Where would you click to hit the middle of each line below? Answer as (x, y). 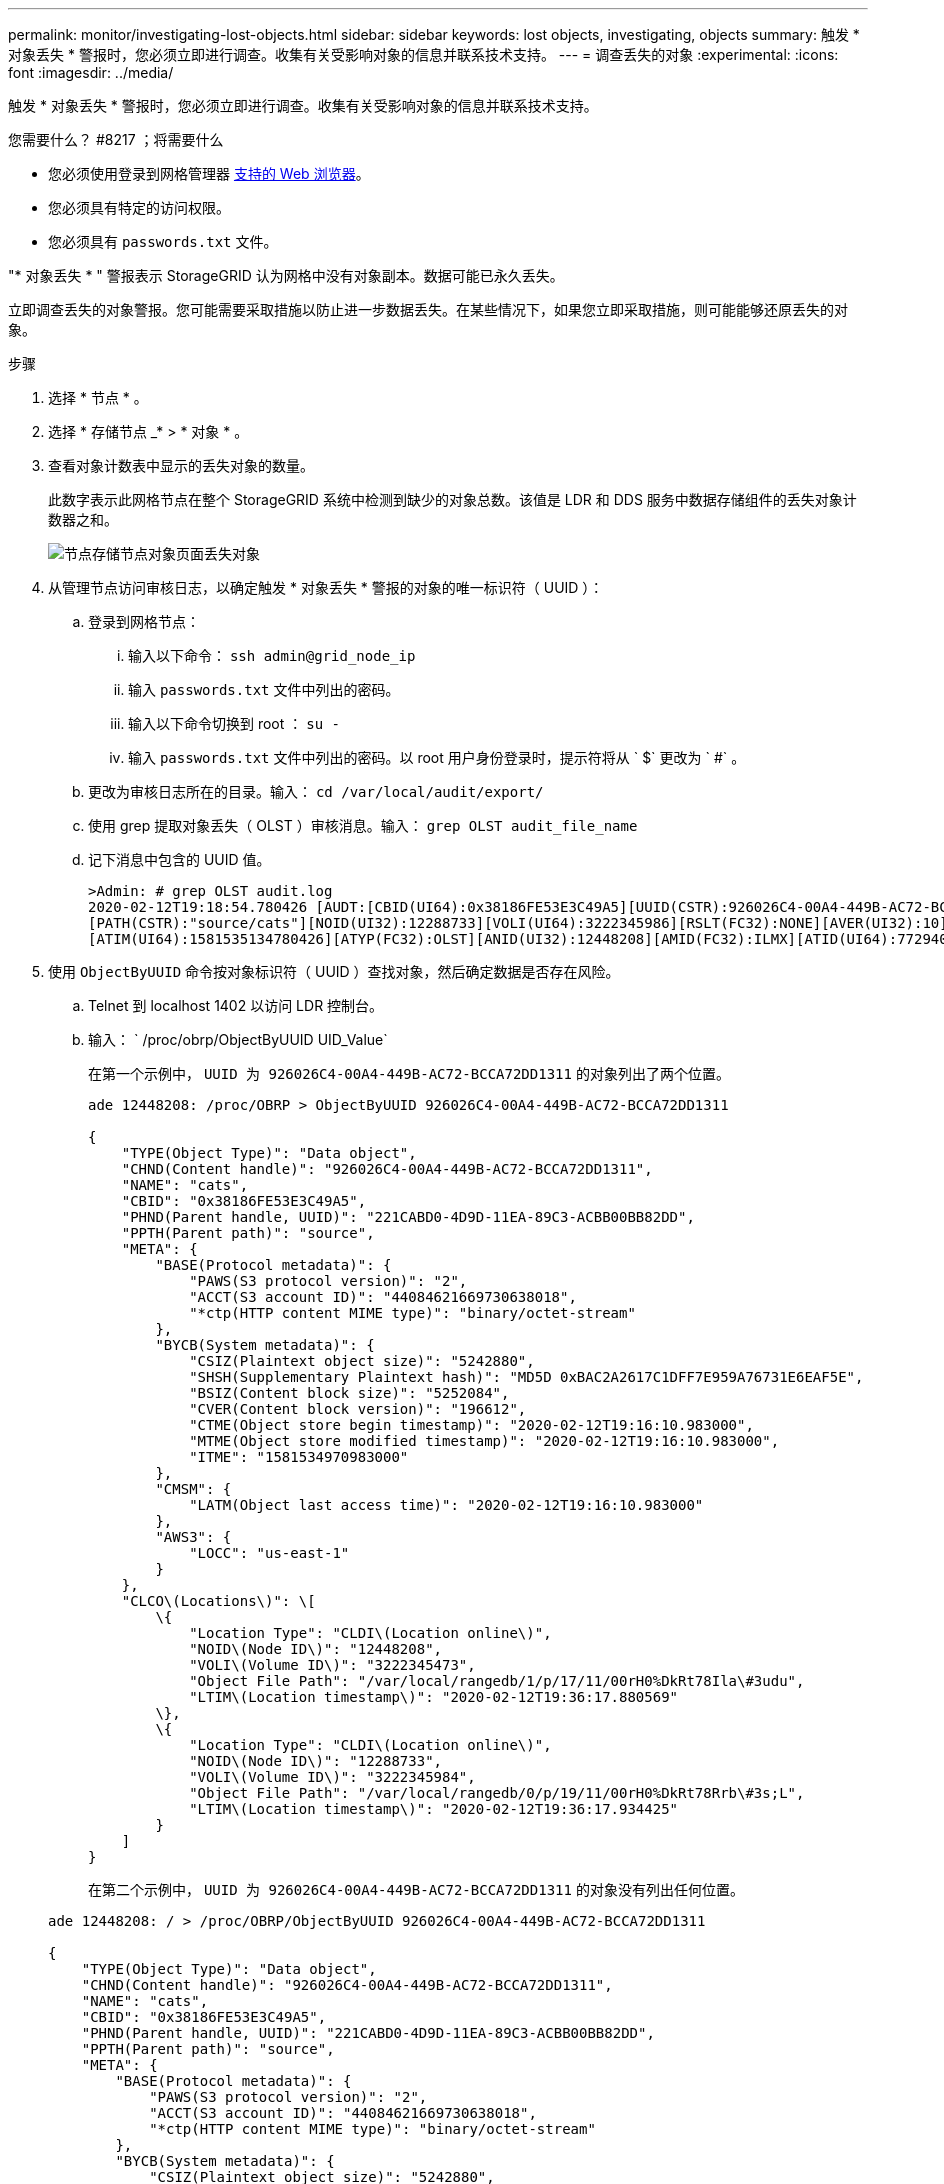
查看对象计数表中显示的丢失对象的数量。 (181, 465)
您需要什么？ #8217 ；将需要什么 (116, 139)
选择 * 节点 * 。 (98, 397)
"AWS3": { (193, 1537)
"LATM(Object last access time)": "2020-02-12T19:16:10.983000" (446, 1505)
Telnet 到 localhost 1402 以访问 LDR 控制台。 (236, 1005)
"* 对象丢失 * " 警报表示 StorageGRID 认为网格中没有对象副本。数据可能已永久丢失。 (286, 275)
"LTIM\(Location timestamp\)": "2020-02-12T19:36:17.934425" (434, 1809)
